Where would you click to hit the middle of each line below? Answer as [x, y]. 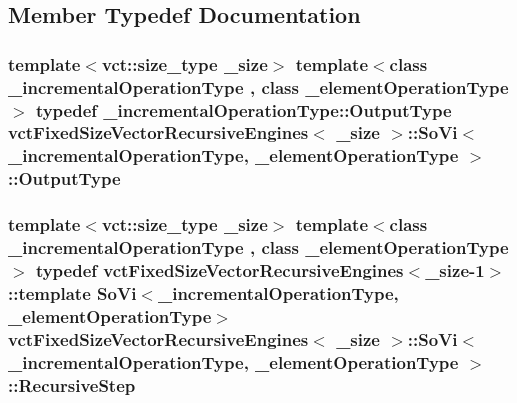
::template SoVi [72, 292]
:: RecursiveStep [72, 384]
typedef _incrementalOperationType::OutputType [243, 109]
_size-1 [455, 270]
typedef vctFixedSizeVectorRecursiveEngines [219, 270]
